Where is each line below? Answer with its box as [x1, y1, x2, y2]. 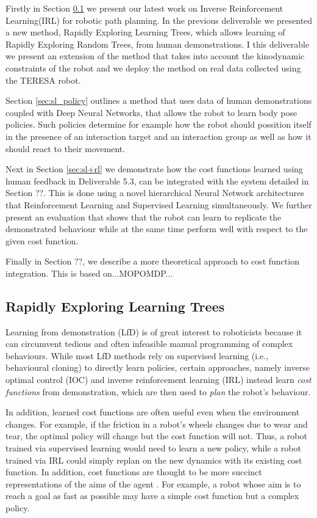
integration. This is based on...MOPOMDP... [5, 266, 173, 279]
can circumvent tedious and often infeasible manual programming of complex [5, 337, 293, 350]
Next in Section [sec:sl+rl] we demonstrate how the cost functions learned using [5, 162, 303, 175]
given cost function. [5, 234, 79, 247]
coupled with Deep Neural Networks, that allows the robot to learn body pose [5, 106, 297, 119]
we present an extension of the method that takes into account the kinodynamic [5, 49, 305, 62]
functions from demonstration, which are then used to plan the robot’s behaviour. [5, 385, 311, 398]
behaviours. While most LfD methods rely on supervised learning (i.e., [5, 349, 269, 362]
